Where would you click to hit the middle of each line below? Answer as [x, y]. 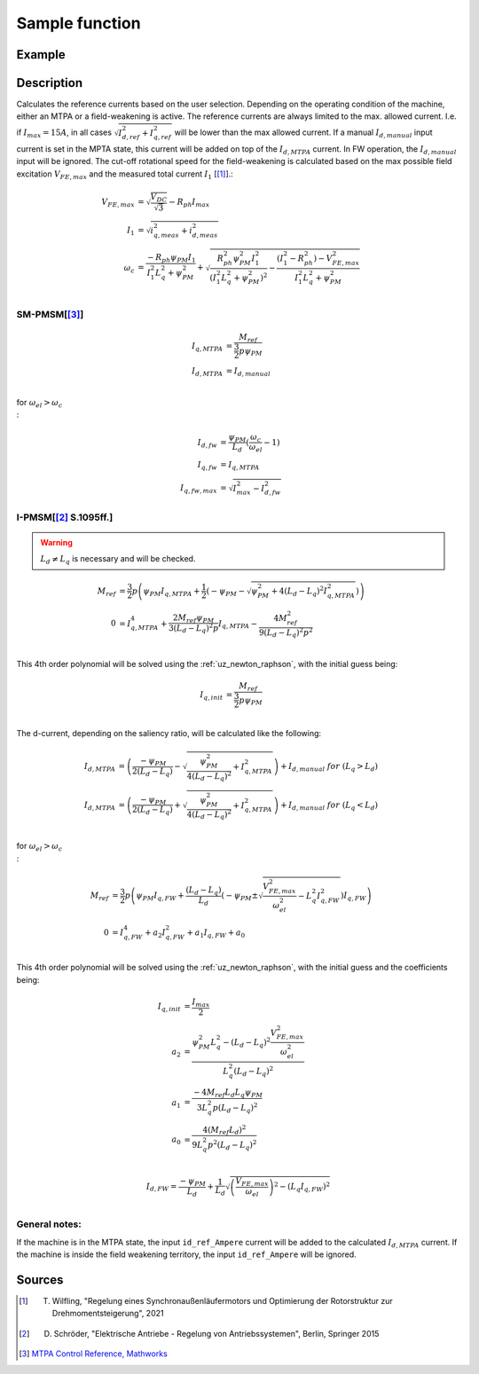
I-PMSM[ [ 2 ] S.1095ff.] [65, 517]
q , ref [162, 137]
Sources [40, 1280]
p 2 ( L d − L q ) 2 [232, 1145]
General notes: [49, 1224]
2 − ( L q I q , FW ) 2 [302, 1187]
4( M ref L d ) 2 [224, 1130]
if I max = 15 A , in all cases [64, 133]
